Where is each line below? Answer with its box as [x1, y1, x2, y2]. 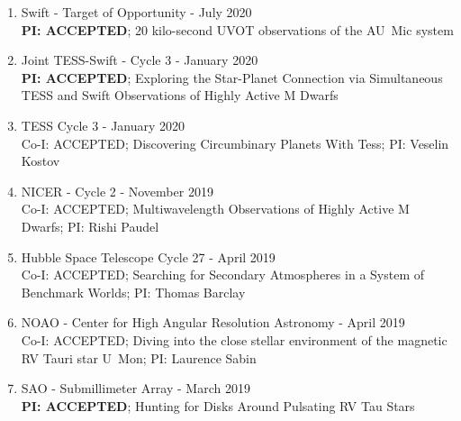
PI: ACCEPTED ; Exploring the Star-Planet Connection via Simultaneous [21, 68, 443, 87]
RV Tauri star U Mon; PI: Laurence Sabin [21, 348, 257, 367]
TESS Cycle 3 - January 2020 [21, 115, 185, 134]
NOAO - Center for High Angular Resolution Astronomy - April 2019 [21, 313, 405, 332]
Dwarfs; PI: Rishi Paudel [21, 216, 159, 235]
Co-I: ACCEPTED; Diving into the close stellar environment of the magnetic [21, 330, 447, 349]
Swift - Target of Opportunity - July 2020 [21, 3, 252, 21]
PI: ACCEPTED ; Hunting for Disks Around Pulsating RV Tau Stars [21, 396, 415, 415]
